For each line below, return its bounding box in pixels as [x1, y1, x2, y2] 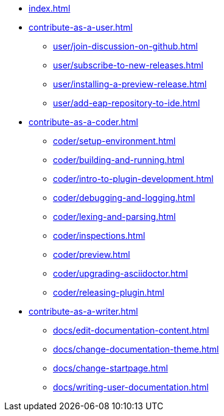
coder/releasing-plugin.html [53, 287, 164, 297]
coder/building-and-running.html [53, 155, 184, 165]
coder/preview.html [53, 249, 130, 260]
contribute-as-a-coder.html [29, 117, 138, 127]
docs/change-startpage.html [53, 363, 168, 373]
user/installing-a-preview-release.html [53, 79, 207, 89]
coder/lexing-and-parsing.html [53, 211, 176, 222]
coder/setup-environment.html [53, 136, 176, 146]
